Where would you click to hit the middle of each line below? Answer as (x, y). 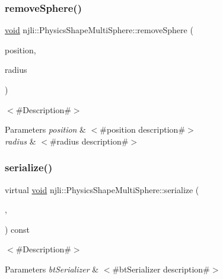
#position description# (143, 129)
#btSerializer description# (161, 269)
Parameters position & (46, 129)
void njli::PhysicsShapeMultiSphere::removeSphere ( (99, 30)
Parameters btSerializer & (52, 269)
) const (17, 229)
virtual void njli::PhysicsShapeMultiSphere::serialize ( (102, 189)
